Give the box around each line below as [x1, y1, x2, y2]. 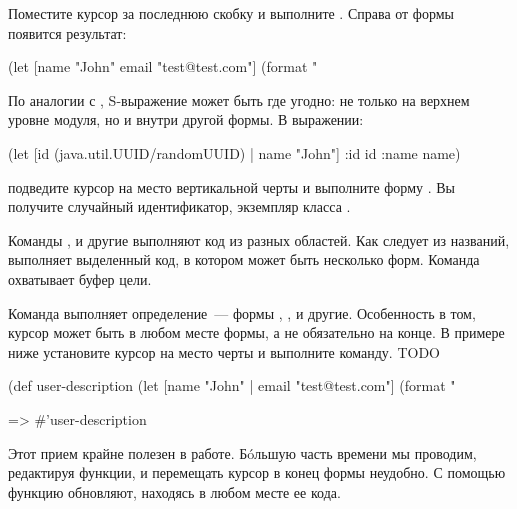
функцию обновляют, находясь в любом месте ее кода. [8, 481, 341, 502]
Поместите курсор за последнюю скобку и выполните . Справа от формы [8, 3, 454, 23]
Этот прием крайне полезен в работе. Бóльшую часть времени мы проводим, [8, 442, 477, 463]
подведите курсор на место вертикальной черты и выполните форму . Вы [8, 176, 455, 197]
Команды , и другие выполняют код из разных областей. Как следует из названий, [8, 229, 510, 250]
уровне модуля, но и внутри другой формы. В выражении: [8, 109, 364, 130]
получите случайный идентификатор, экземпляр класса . [8, 196, 351, 217]
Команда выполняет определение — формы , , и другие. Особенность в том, [8, 302, 476, 323]
